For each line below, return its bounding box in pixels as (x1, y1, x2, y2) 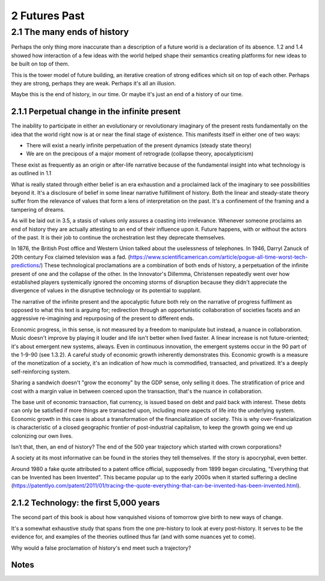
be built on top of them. (11, 60, 69, 67)
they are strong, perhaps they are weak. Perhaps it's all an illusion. (11, 79, 176, 87)
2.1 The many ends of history (11, 26, 129, 37)
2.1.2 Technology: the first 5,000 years (11, 498, 160, 508)
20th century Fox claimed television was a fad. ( (11, 253, 131, 260)
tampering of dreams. (11, 206, 66, 213)
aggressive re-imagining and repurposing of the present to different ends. (11, 315, 194, 322)
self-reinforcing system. (11, 367, 70, 375)
